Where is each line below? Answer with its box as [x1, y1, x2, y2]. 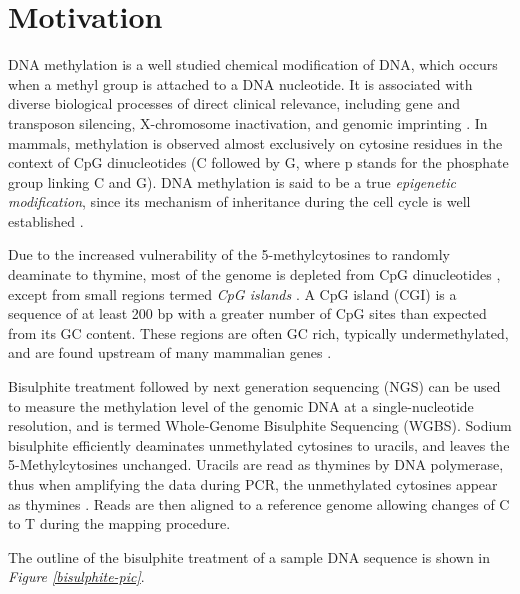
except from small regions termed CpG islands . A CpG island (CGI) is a [8, 283, 457, 304]
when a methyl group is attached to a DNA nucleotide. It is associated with [8, 73, 473, 94]
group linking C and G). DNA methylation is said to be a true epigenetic [8, 171, 456, 192]
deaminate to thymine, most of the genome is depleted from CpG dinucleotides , [8, 264, 501, 285]
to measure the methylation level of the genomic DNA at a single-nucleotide [8, 395, 474, 416]
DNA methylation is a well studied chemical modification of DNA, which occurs [8, 54, 498, 75]
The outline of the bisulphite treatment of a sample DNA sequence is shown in [8, 546, 491, 567]
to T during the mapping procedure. [8, 513, 231, 534]
